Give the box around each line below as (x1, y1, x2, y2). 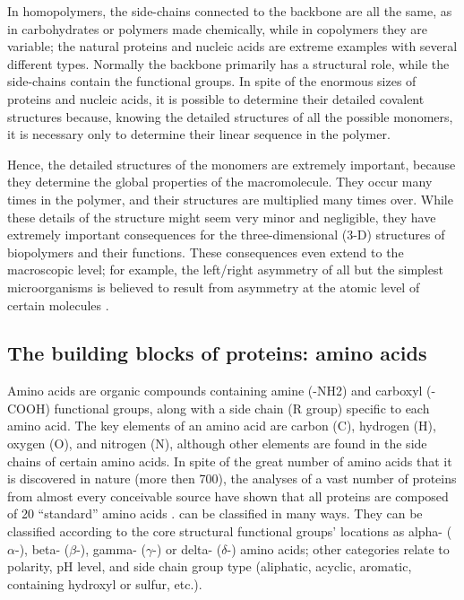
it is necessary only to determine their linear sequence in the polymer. (7, 125, 391, 143)
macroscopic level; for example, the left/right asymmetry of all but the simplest (7, 260, 443, 279)
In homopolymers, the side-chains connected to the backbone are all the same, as (7, 2, 452, 20)
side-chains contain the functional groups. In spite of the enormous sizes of (7, 72, 417, 91)
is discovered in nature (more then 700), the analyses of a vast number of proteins (7, 469, 457, 488)
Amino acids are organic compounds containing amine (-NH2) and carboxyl (7, 381, 423, 400)
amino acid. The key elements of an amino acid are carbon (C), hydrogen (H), (7, 416, 436, 435)
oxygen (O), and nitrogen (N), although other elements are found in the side (7, 434, 427, 453)
